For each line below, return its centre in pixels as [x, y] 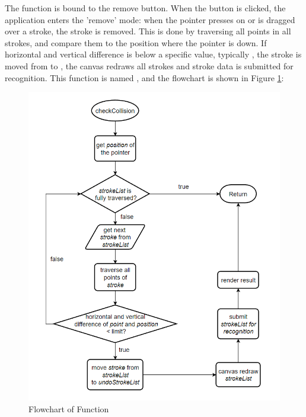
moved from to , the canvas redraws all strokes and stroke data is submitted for [149, 65]
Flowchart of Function [69, 408]
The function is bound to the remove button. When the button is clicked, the [145, 8]
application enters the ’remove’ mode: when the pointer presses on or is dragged [150, 19]
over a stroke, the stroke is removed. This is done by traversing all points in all [148, 31]
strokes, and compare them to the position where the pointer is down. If [136, 42]
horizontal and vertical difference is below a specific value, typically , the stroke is [153, 54]
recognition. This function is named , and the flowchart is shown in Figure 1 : [144, 77]
